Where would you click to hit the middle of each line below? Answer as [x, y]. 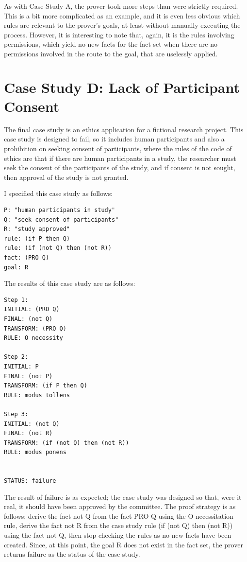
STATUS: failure [30, 481]
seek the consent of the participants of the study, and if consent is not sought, [120, 167]
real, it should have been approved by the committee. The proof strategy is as [120, 506]
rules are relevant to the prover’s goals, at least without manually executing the [122, 25]
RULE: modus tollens [37, 395]
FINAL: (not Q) [28, 319]
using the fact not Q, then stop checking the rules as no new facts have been [118, 535]
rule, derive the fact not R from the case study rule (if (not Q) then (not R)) [118, 525]
